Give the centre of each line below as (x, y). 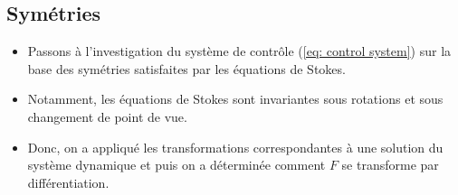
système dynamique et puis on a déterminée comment (177, 165)
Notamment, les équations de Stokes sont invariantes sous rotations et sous (235, 99)
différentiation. (68, 182)
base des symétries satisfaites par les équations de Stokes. (186, 68)
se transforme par (390, 165)
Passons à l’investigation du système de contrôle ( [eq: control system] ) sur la (239, 51)
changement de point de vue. (107, 116)
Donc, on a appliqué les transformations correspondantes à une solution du (235, 147)
